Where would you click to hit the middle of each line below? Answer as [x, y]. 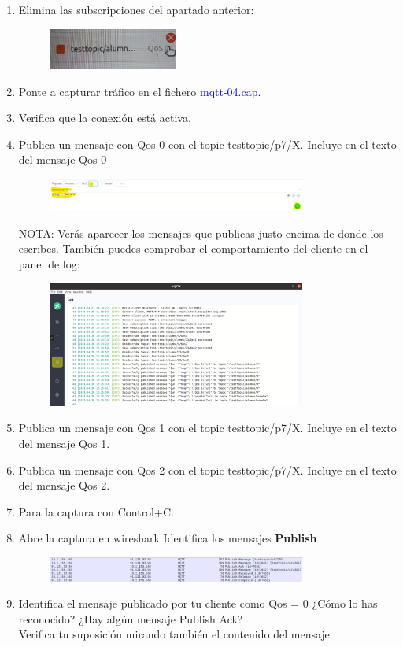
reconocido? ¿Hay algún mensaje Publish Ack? [131, 618]
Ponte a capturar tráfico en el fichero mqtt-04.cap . [140, 91]
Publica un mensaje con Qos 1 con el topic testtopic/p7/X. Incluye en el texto [207, 428]
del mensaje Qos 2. [64, 485]
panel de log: [49, 263]
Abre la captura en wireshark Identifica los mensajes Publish [168, 538]
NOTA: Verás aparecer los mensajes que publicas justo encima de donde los [201, 233]
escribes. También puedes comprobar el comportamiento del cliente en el [193, 248]
